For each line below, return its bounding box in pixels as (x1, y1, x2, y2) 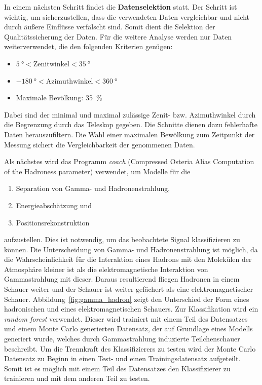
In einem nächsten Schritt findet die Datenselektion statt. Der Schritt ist (4, 2, 237, 12)
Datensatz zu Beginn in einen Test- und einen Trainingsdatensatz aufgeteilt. (4, 353, 241, 364)
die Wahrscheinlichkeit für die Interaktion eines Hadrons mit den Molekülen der (4, 254, 252, 264)
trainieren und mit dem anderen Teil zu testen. (4, 373, 150, 383)
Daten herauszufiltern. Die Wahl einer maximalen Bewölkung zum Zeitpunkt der (4, 129, 255, 139)
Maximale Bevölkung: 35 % (16, 92, 102, 103)
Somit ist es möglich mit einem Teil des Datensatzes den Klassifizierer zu (4, 363, 231, 373)
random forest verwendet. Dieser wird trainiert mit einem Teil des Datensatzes (4, 313, 248, 324)
